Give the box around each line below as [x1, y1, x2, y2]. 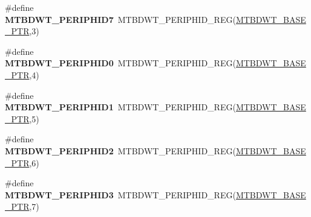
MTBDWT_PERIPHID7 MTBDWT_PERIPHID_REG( [5, 13, 236, 25]
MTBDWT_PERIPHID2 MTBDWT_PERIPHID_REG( [5, 144, 236, 157]
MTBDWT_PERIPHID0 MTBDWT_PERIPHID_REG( [5, 57, 236, 69]
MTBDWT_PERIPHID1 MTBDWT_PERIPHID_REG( [5, 101, 236, 113]
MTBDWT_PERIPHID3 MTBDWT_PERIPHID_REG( [5, 188, 236, 201]
